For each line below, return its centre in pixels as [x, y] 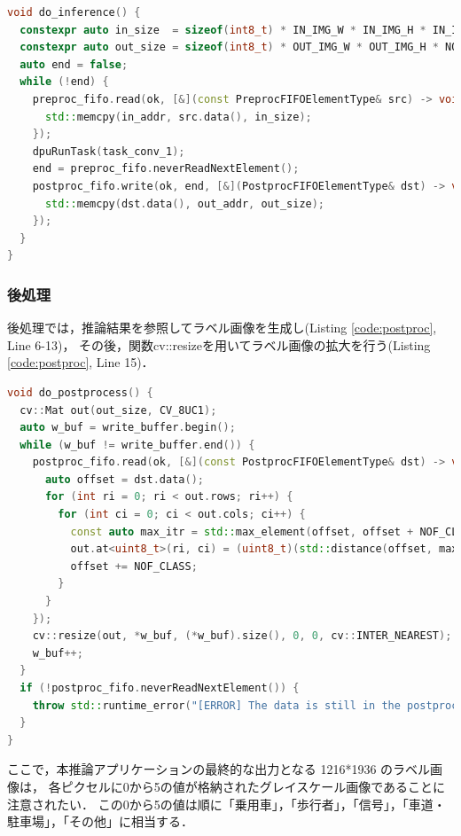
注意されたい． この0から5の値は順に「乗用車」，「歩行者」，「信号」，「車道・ [227, 804]
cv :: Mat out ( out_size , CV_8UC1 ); [118, 410]
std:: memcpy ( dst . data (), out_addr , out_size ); [185, 203]
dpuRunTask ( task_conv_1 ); [109, 151]
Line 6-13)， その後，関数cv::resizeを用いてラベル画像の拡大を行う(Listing [219, 344]
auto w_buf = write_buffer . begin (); [128, 428]
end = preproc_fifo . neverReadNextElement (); [166, 169]
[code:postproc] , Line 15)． [81, 362]
